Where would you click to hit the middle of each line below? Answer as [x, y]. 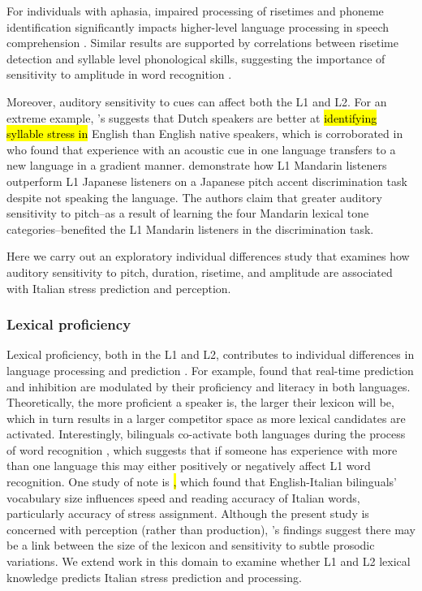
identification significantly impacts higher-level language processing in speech [198, 26]
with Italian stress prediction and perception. [119, 288]
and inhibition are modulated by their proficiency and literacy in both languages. [209, 386]
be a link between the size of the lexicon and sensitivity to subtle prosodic [191, 545]
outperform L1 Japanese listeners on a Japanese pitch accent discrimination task [207, 181]
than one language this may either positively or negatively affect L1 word [189, 466]
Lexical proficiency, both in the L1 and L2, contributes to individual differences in [211, 354]
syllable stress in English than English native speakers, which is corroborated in [205, 134]
